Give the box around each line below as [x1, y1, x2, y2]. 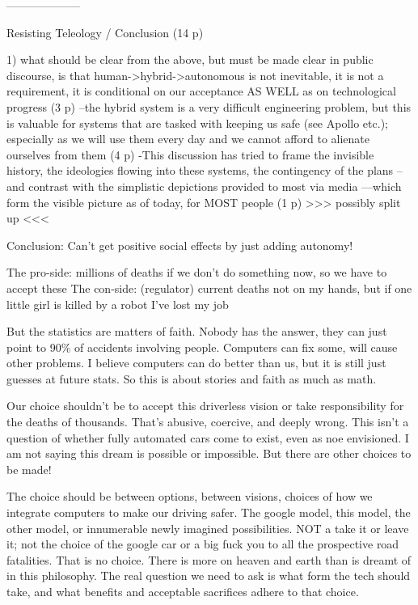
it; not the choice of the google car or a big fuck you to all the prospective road [6, 535, 399, 552]
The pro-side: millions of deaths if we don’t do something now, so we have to [6, 264, 387, 281]
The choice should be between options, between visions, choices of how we [6, 488, 373, 505]
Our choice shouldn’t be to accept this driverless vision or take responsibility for [6, 397, 404, 414]
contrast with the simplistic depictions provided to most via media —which [28, 177, 402, 194]
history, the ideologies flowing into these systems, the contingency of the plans [6, 162, 394, 179]
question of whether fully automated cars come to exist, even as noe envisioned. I [6, 429, 409, 446]
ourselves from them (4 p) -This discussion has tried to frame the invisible [6, 146, 374, 163]
